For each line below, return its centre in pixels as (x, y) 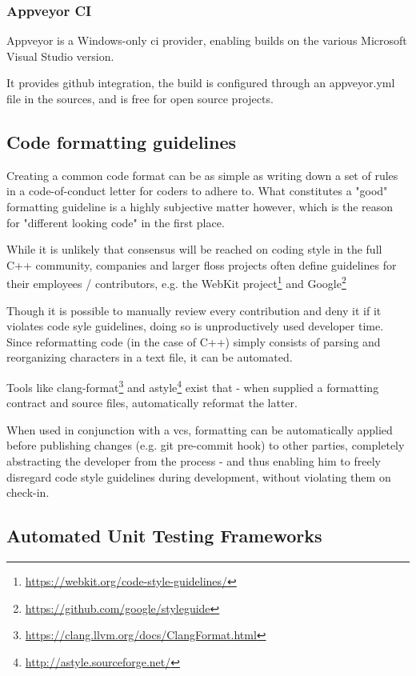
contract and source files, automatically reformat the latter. (152, 403)
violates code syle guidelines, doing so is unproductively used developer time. (195, 326)
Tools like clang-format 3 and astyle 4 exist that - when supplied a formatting (193, 386)
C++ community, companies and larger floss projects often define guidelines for (202, 264)
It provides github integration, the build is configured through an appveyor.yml (201, 83)
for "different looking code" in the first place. (116, 222)
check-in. (28, 492)
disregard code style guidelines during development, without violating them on (199, 476)
